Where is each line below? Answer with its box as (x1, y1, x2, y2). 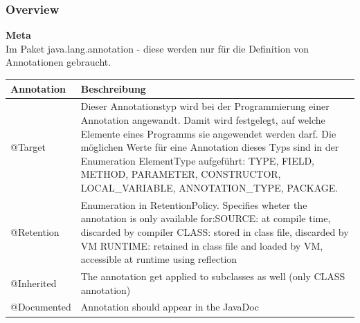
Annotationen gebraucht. (6, 55, 111, 69)
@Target (10, 140, 46, 154)
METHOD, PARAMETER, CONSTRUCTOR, (80, 167, 281, 181)
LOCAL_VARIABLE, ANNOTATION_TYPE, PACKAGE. (80, 180, 339, 194)
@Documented (10, 299, 71, 314)
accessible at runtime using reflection (80, 252, 237, 266)
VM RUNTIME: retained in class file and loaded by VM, (80, 238, 323, 252)
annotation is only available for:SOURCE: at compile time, (80, 211, 331, 225)
